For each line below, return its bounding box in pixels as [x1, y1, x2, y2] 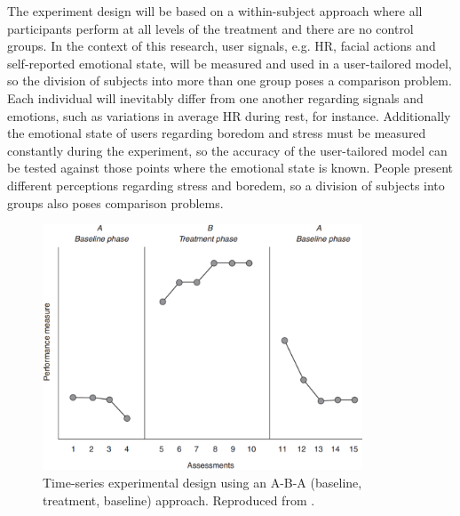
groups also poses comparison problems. [7, 193, 224, 212]
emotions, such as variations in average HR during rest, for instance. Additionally [7, 106, 451, 125]
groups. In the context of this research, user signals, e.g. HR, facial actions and [7, 36, 436, 55]
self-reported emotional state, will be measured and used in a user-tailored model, [7, 53, 452, 72]
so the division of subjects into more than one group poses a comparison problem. [7, 71, 452, 90]
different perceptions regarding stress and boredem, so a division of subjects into [7, 175, 445, 194]
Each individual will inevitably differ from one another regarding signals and [7, 88, 424, 107]
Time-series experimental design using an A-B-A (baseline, [43, 472, 362, 491]
